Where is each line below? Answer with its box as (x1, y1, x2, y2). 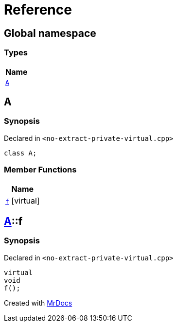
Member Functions (4, 165, 77, 175)
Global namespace (4, 27, 96, 39)
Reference (4, 1, 72, 18)
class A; (4, 149, 37, 157)
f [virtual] (5, 195, 40, 206)
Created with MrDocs (4, 298, 72, 307)
